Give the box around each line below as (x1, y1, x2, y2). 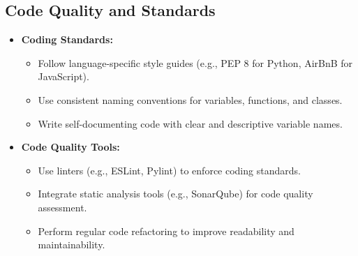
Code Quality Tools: (21, 140, 120, 154)
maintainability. (38, 237, 105, 252)
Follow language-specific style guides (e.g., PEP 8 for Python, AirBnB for (38, 55, 353, 70)
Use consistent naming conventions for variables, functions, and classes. (38, 92, 343, 107)
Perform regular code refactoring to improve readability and (38, 223, 294, 238)
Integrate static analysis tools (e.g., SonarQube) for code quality (38, 186, 313, 201)
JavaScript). (38, 69, 89, 84)
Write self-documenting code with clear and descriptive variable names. (38, 116, 343, 130)
